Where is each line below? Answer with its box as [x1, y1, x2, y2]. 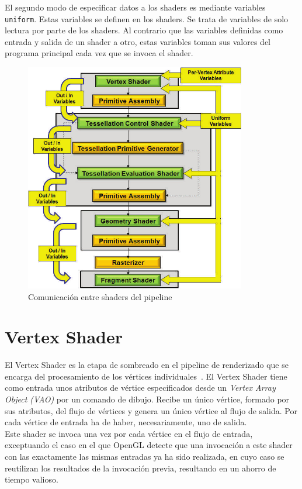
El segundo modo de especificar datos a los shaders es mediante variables [5, 1, 266, 13]
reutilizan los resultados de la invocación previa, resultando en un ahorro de [5, 462, 276, 474]
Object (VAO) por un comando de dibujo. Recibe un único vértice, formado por [5, 393, 290, 405]
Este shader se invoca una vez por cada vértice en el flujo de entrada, [5, 427, 253, 439]
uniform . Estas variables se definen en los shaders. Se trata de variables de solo [5, 12, 289, 25]
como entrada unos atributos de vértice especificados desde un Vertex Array [5, 381, 276, 394]
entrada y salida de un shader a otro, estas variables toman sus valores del [5, 35, 270, 47]
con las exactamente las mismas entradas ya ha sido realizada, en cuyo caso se [5, 450, 284, 463]
